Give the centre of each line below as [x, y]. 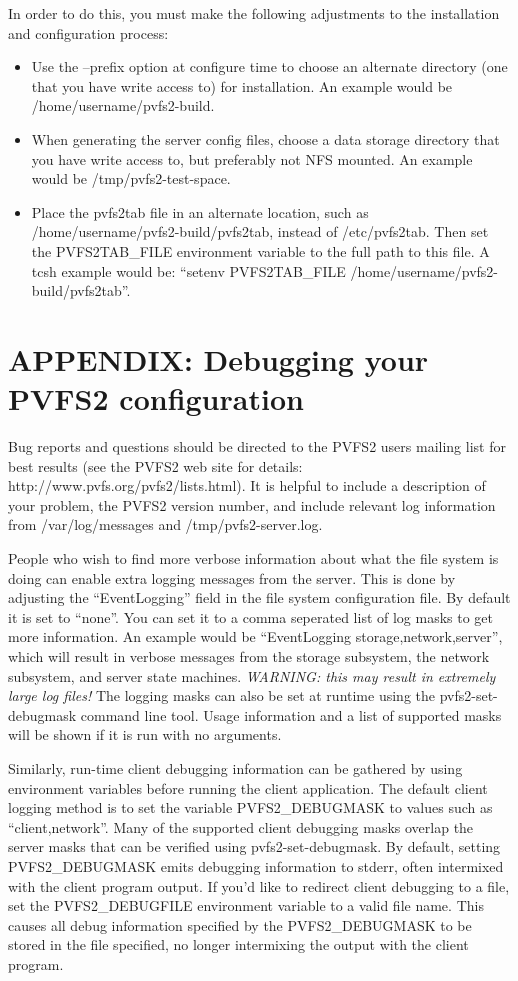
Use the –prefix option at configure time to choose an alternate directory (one [269, 66]
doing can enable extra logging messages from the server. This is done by [232, 577]
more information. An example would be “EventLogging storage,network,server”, [255, 636]
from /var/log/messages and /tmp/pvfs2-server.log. [165, 524]
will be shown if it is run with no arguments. [145, 734]
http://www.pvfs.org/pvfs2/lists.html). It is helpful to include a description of [247, 485]
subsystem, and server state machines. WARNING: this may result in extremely [252, 675]
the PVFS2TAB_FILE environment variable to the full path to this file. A [260, 250]
